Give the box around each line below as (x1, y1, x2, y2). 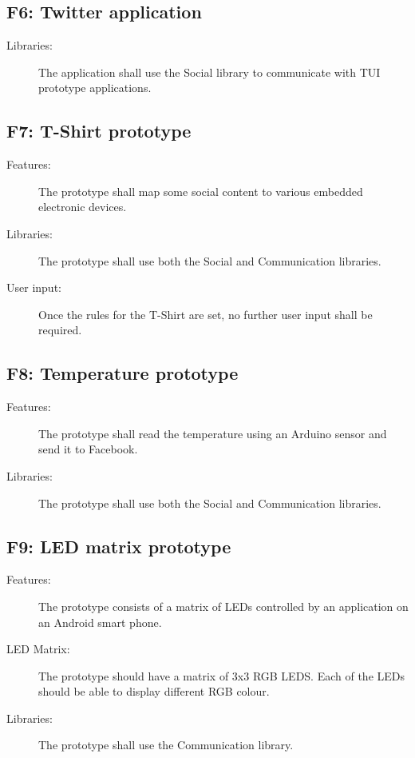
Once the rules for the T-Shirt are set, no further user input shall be (38, 305, 373, 322)
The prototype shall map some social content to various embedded (38, 182, 363, 199)
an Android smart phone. (38, 613, 162, 630)
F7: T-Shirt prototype (6, 118, 192, 143)
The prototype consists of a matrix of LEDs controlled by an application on (38, 597, 409, 614)
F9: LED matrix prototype (6, 533, 231, 558)
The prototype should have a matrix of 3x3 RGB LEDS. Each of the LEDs (38, 667, 405, 684)
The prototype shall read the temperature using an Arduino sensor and (38, 425, 387, 441)
